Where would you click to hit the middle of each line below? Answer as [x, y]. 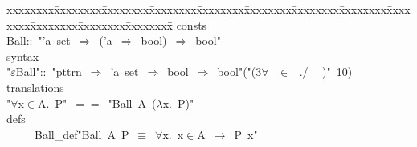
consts [192, 24]
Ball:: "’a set [39, 40]
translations [35, 87]
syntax [23, 56]
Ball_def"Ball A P [82, 134]
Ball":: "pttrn [49, 72]
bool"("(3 [239, 72]
